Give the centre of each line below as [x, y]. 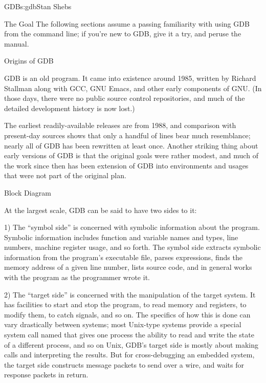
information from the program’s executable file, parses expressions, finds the [123, 257]
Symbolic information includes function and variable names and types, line [121, 237]
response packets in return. [46, 375]
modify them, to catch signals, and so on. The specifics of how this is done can [127, 314]
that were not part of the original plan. [65, 175]
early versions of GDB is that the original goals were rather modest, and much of [131, 155]
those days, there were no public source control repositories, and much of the [125, 98]
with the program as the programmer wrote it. [77, 277]
